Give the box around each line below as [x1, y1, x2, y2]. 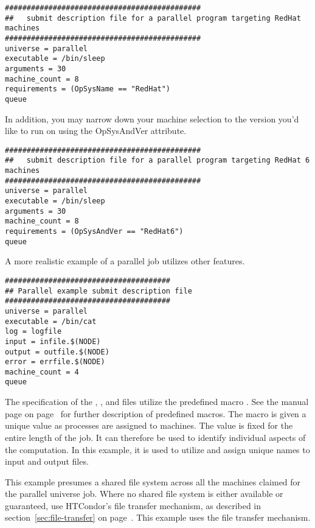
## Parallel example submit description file [5, 286, 192, 295]
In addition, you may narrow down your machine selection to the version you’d [5, 112, 299, 125]
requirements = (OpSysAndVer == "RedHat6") [5, 227, 184, 236]
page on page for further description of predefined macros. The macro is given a [5, 407, 306, 420]
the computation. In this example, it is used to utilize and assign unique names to [5, 443, 310, 456]
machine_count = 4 [5, 367, 79, 376]
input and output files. [5, 455, 89, 468]
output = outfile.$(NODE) [5, 347, 109, 356]
